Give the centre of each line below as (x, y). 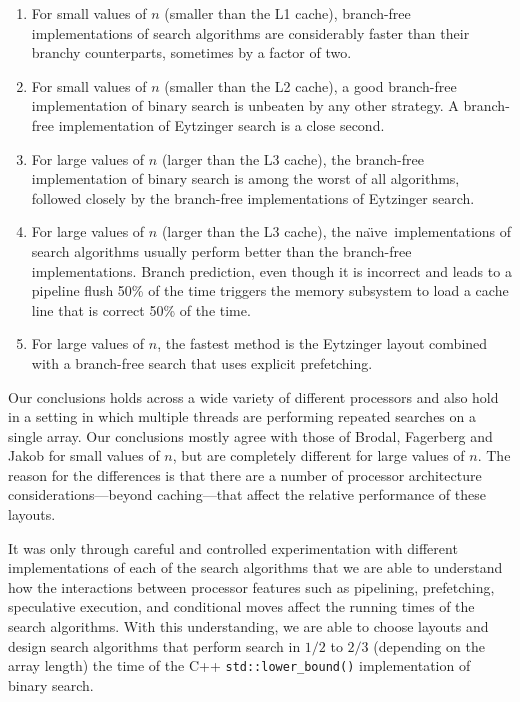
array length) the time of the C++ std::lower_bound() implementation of (239, 665)
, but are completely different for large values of (318, 455)
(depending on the (429, 645)
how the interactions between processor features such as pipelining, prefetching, (251, 586)
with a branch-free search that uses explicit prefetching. (202, 362)
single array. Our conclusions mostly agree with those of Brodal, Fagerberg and (250, 435)
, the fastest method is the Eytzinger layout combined (322, 343)
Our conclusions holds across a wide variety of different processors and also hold (253, 396)
